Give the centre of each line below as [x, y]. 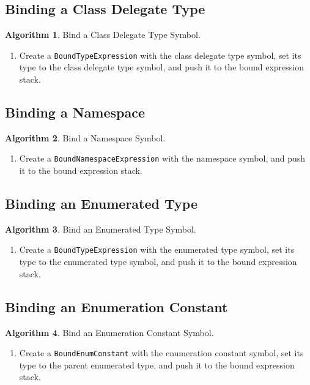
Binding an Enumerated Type [101, 204]
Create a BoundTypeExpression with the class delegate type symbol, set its [160, 55]
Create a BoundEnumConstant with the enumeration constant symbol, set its [161, 353]
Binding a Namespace [75, 112]
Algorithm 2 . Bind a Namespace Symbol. [85, 137]
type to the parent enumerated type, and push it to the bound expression [157, 364]
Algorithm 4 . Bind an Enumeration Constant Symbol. [109, 332]
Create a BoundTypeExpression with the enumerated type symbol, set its [157, 249]
